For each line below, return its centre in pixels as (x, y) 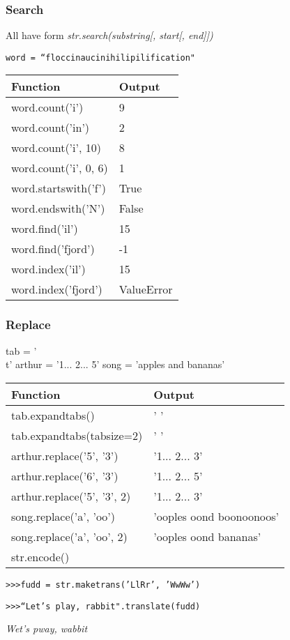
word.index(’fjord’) (57, 289)
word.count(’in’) (51, 128)
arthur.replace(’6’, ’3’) (65, 475)
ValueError (146, 289)
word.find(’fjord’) (53, 249)
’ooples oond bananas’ (207, 536)
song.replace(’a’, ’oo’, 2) (69, 536)
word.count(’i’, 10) (56, 148)
